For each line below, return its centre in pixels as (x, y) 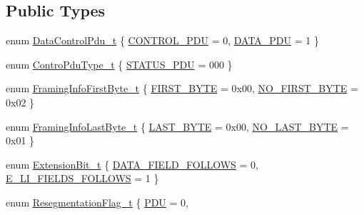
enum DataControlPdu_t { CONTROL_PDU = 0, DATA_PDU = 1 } (162, 40)
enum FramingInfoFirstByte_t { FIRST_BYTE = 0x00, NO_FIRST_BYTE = (182, 88)
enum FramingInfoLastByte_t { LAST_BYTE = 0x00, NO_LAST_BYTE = (177, 126)
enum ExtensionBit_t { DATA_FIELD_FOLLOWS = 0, (132, 164)
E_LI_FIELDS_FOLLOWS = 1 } (82, 178)
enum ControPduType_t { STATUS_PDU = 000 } (119, 64)
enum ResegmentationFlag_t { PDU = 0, (97, 202)
